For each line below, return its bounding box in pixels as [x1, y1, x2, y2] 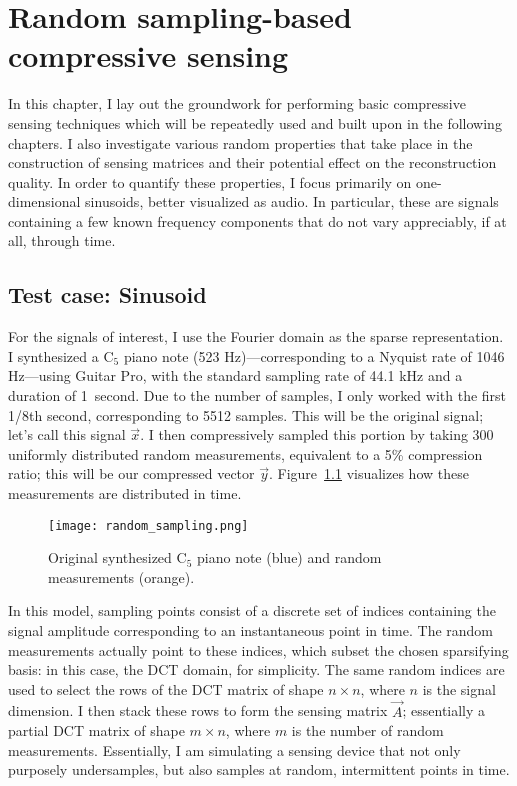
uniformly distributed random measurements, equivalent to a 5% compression [8, 443, 483, 464]
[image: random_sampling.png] [48, 518, 249, 533]
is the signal [422, 678, 496, 699]
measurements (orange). [48, 566, 195, 587]
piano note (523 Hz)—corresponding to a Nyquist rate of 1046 [123, 345, 505, 366]
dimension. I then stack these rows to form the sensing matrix [8, 700, 388, 721]
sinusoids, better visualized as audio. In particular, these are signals [85, 191, 499, 212]
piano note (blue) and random [197, 547, 382, 568]
